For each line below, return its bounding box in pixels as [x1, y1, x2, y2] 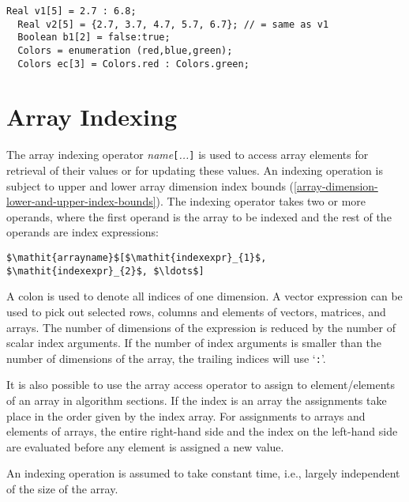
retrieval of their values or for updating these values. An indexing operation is [6, 162, 383, 179]
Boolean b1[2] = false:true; [17, 32, 171, 43]
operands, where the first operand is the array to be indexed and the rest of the [6, 208, 392, 225]
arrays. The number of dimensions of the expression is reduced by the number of [6, 319, 396, 335]
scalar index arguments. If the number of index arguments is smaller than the [6, 334, 382, 351]
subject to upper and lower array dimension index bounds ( [6, 177, 295, 194]
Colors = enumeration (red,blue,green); [17, 44, 233, 56]
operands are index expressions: [6, 224, 159, 240]
